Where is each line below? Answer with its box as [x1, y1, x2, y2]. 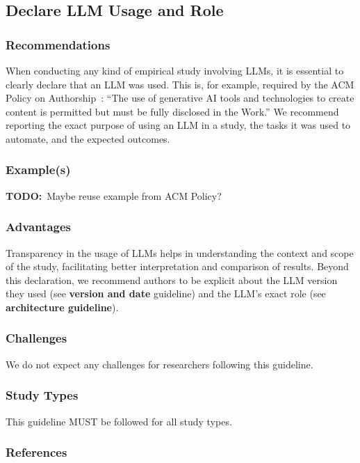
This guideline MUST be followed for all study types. [6, 414, 232, 428]
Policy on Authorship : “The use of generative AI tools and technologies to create [6, 91, 354, 105]
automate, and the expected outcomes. [6, 131, 170, 146]
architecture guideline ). [6, 299, 119, 314]
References [6, 444, 67, 461]
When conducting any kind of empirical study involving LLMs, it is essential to [6, 63, 344, 77]
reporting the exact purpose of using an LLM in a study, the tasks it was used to [6, 118, 351, 132]
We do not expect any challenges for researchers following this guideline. [6, 356, 313, 371]
